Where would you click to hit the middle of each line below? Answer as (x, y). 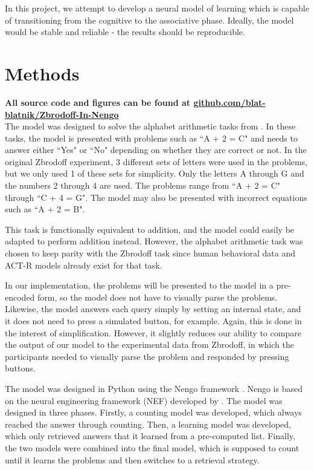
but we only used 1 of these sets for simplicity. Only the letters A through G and (155, 173)
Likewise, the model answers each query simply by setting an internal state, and (153, 309)
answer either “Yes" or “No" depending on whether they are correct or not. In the (156, 150)
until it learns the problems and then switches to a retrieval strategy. (132, 459)
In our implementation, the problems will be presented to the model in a (139, 285)
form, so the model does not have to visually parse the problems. (158, 297)
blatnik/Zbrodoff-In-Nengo (62, 114)
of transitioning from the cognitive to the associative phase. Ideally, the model (149, 20)
